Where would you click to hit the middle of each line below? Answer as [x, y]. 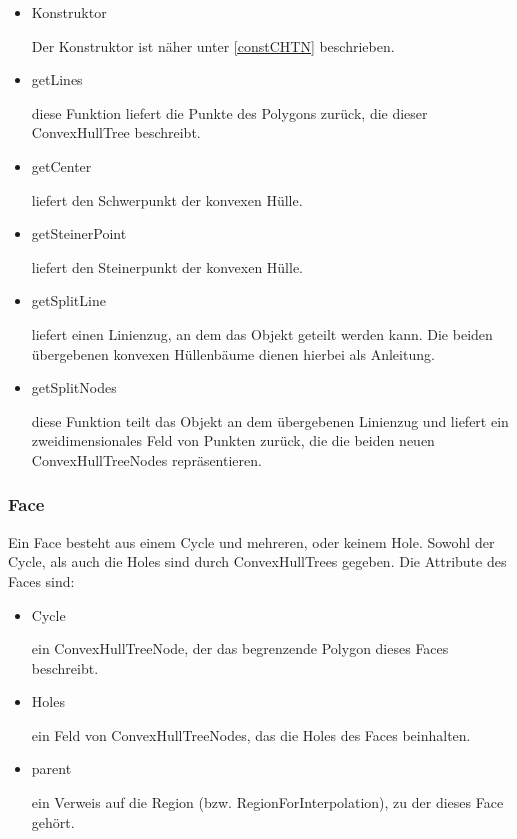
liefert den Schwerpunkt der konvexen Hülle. [167, 199]
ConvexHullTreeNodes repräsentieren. [146, 459]
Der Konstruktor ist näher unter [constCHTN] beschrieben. [213, 45]
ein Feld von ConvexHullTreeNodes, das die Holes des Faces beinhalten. [251, 734]
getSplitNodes [74, 387]
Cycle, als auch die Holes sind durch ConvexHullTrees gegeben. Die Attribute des [257, 561]
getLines [57, 79]
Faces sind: [41, 580]
